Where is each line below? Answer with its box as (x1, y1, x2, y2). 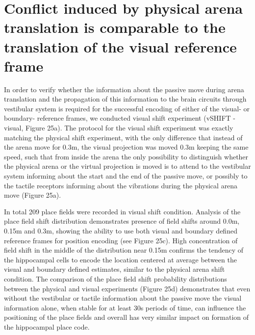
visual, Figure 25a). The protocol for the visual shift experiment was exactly (4, 123, 233, 133)
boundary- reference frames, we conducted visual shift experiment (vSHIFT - (4, 113, 235, 123)
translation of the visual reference (4, 36, 237, 56)
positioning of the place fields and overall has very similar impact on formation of (4, 312, 249, 322)
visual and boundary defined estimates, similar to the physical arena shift (4, 264, 225, 274)
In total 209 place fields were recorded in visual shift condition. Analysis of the (4, 206, 241, 216)
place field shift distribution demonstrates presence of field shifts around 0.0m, (4, 216, 240, 226)
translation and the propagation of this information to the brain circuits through (4, 94, 247, 104)
